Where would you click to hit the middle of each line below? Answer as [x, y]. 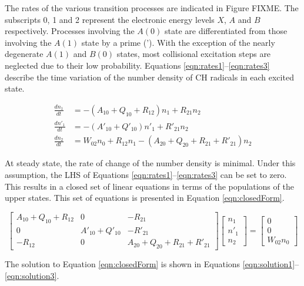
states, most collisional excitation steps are [194, 54]
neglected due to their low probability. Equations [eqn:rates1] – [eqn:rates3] [137, 65]
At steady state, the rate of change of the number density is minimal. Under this [150, 163]
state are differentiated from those [226, 31]
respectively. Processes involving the [70, 31]
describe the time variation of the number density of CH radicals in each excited [149, 77]
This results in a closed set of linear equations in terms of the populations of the [149, 186]
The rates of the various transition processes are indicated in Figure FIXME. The [152, 8]
